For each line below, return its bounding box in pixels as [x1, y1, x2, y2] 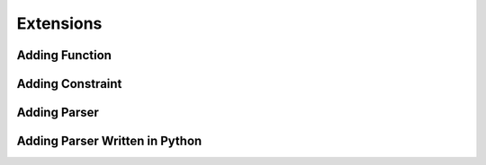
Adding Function [16, 48, 112, 63]
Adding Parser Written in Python [16, 134, 202, 149]
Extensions [16, 13, 103, 33]
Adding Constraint [16, 76, 122, 91]
